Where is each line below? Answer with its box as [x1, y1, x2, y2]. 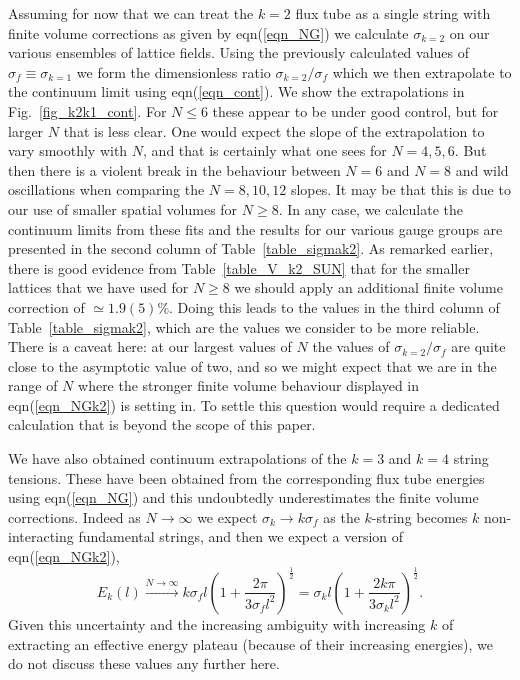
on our [449, 22, 490, 43]
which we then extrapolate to [332, 61, 512, 82]
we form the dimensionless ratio [76, 61, 271, 82]
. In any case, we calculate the [278, 198, 464, 219]
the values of [312, 336, 390, 357]
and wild [455, 159, 509, 180]
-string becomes [371, 506, 468, 527]
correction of [8, 296, 85, 317]
